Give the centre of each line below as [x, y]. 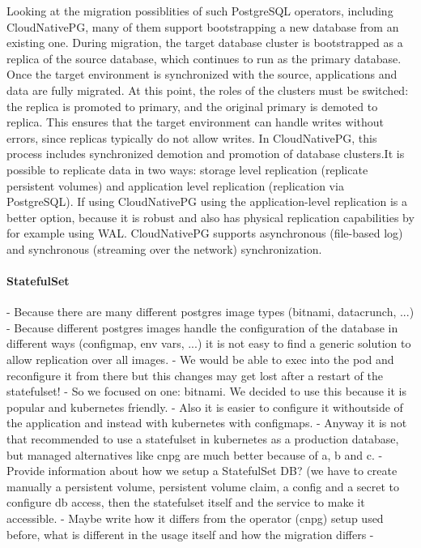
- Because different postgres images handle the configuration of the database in [202, 327]
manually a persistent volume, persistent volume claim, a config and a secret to [203, 486]
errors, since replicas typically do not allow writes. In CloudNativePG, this [192, 137]
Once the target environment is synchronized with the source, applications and [202, 74]
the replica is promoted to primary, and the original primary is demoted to [192, 106]
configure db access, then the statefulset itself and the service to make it [186, 502]
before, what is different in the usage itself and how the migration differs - [190, 534]
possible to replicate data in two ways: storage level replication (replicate [187, 169]
